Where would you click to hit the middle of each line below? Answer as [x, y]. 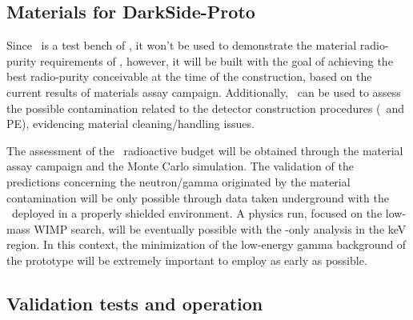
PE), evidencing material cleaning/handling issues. [130, 124]
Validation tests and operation [135, 303]
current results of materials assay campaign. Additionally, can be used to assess [204, 92]
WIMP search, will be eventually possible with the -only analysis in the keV [220, 228]
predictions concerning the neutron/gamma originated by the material [178, 181]
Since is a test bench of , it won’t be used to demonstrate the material [182, 45]
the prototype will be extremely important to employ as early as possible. [187, 260]
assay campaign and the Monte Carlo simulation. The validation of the [180, 166]
